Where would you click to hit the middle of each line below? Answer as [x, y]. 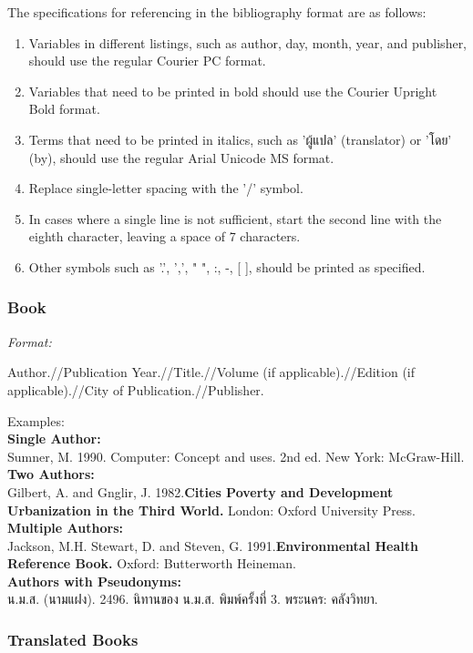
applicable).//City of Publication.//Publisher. [136, 389]
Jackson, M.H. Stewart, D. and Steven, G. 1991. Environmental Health [213, 545]
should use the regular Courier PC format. [147, 61]
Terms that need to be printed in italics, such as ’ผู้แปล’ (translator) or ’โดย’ [240, 139]
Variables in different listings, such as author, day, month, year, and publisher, [248, 42]
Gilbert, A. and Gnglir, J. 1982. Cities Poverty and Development [201, 491]
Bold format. [64, 109]
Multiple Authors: [65, 528]
